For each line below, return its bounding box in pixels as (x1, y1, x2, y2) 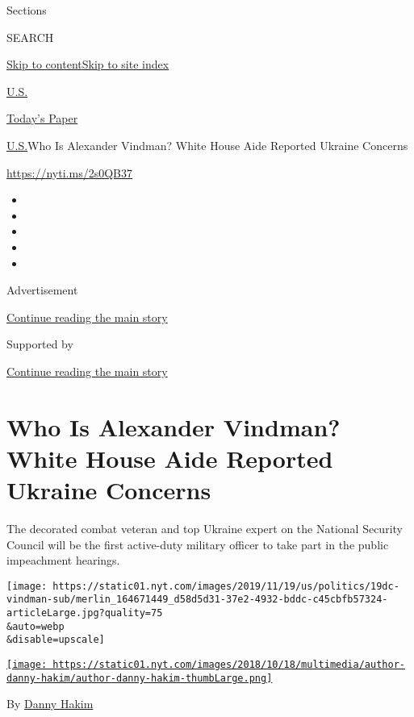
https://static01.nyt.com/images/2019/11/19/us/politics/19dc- (52, 580, 399, 592)
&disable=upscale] (6, 634, 105, 646)
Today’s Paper (6, 110, 78, 127)
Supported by (6, 336, 73, 352)
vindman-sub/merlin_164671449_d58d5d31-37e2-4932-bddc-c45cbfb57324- (6, 594, 388, 606)
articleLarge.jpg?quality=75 (6, 607, 163, 619)
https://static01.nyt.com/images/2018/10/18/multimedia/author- (52, 659, 405, 671)
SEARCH (6, 28, 54, 45)
